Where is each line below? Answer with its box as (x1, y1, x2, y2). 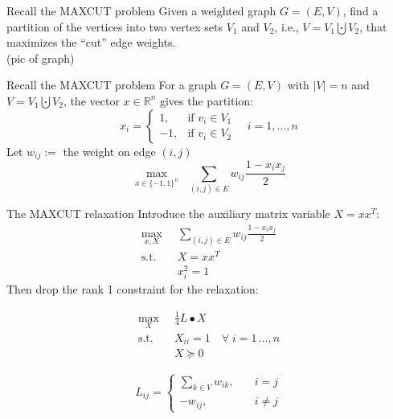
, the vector (63, 92, 120, 109)
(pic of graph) (6, 49, 75, 66)
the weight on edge (63, 142, 156, 159)
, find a (342, 2, 379, 18)
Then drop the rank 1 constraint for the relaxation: (6, 281, 259, 298)
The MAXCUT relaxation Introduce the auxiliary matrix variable (6, 205, 330, 222)
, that (359, 18, 387, 35)
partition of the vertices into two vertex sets (6, 18, 223, 35)
